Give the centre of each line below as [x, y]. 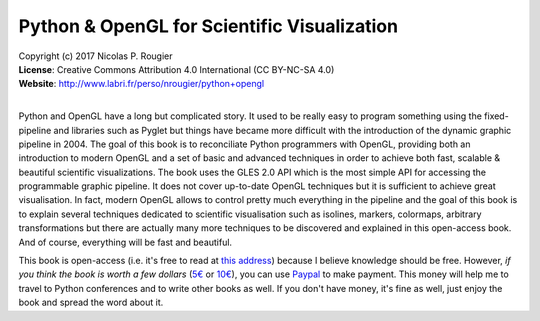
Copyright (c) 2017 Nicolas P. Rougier [95, 56]
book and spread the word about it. [91, 302]
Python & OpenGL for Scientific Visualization [208, 26]
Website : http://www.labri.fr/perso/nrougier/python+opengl [141, 84]
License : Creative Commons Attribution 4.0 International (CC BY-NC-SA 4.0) [176, 69]
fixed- [496, 116]
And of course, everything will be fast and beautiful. [125, 242]
